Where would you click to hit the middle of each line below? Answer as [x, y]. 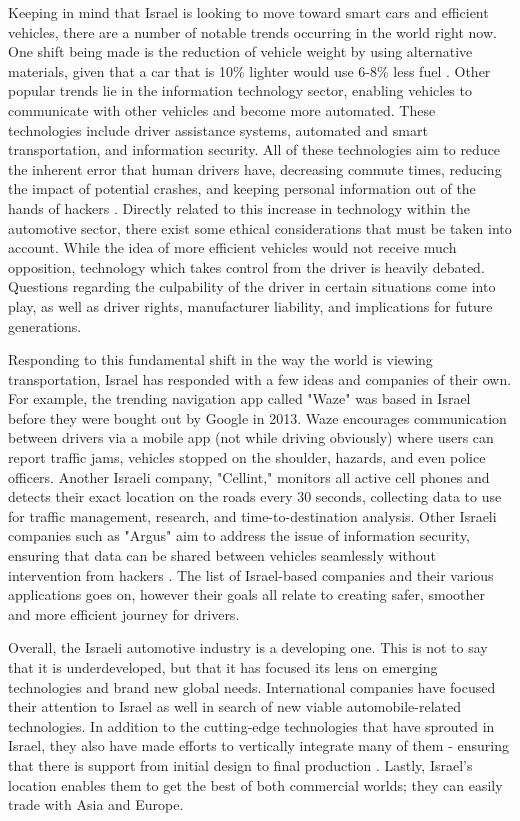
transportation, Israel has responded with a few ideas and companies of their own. [260, 378]
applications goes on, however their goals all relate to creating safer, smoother [246, 594]
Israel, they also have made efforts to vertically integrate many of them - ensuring [258, 745]
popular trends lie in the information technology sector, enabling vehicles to [240, 90]
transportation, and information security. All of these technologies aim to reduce [254, 149]
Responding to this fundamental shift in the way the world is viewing [220, 359]
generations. [45, 325]
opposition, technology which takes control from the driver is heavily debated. [246, 266]
